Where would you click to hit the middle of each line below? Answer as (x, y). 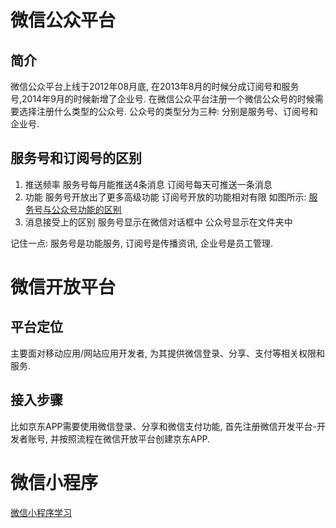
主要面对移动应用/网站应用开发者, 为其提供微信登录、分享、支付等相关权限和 (168, 353)
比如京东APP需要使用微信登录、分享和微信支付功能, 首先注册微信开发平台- (163, 426)
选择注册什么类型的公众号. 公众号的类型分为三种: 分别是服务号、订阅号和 (168, 111)
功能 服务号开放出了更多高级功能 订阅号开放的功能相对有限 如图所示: (165, 197)
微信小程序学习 (41, 512)
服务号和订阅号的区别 (76, 158)
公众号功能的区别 (86, 209)
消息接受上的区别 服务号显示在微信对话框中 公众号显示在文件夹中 (158, 222)
